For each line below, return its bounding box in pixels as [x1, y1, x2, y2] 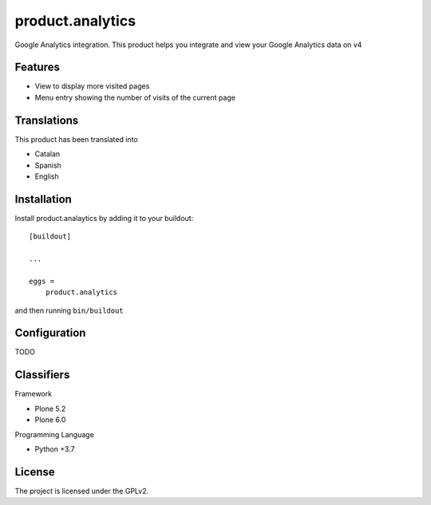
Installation [14, 192, 72, 206]
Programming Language [14, 429, 95, 439]
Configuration [14, 326, 86, 340]
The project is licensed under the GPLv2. [14, 486, 149, 495]
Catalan [34, 149, 61, 159]
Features [14, 61, 60, 74]
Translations [14, 113, 79, 127]
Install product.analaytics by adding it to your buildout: [14, 213, 194, 223]
